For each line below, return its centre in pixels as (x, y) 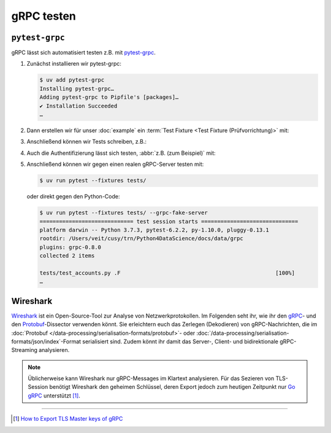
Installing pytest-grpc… (77, 88)
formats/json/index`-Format (46, 341)
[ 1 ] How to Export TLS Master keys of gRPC (68, 419)
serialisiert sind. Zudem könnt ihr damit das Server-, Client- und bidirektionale (181, 341)
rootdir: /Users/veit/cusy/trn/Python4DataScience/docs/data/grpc (141, 239)
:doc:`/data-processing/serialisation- (243, 333)
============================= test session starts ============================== (169, 221)
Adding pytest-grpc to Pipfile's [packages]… (109, 97)
